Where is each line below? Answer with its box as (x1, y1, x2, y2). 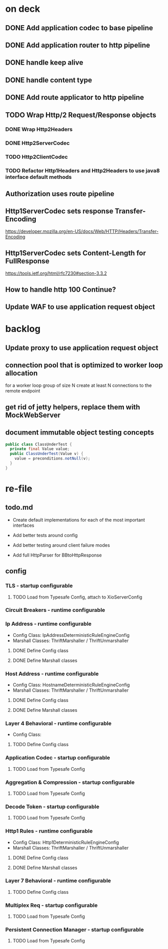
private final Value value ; (10, 446, 70, 451)
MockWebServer (5, 410, 60, 419)
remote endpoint (5, 388, 40, 394)
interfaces (12, 522, 34, 528)
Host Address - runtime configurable (5, 670, 99, 677)
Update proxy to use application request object (5, 343, 159, 352)
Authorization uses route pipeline (5, 189, 114, 198)
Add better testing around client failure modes (12, 542, 110, 548)
